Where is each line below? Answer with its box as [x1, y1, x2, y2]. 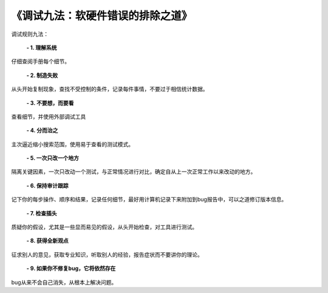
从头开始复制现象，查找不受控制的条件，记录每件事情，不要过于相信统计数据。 [11, 86, 208, 93]
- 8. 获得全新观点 [26, 237, 69, 244]
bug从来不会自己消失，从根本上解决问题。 [11, 278, 117, 286]
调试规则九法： [11, 30, 49, 38]
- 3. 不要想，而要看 [26, 99, 74, 106]
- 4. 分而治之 [26, 127, 58, 134]
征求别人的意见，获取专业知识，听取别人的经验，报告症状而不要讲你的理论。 [11, 251, 203, 258]
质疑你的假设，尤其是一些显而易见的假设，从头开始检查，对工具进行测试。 [11, 223, 197, 231]
